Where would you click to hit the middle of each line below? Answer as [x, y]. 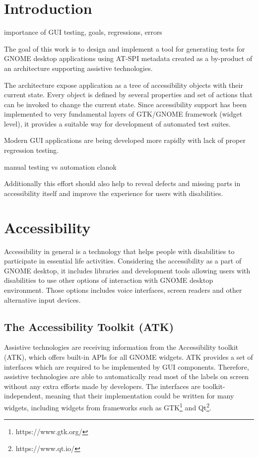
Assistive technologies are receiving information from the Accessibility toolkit [121, 347]
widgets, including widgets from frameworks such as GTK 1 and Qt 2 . [108, 406]
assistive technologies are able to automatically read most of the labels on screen [126, 376]
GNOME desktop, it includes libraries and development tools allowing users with [127, 270]
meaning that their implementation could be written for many [140, 396]
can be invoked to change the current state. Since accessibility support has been [125, 104]
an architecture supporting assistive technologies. [78, 68]
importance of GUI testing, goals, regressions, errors [83, 32]
